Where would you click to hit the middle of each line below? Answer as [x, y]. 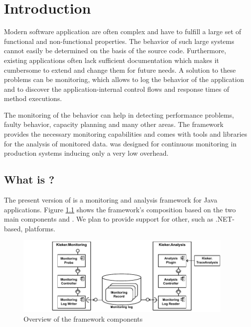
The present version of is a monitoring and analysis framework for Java [111, 200]
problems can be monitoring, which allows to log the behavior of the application [124, 79]
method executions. [33, 98]
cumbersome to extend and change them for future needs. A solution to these [120, 70]
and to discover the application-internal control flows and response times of [117, 89]
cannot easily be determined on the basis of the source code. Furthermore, [115, 51]
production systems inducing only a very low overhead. [86, 153]
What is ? [29, 179]
